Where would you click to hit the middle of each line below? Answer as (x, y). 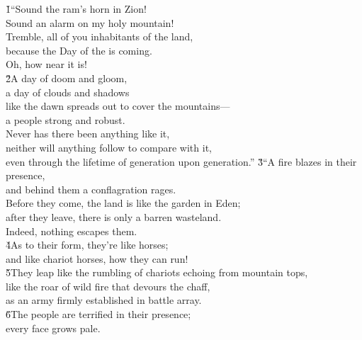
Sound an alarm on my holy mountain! (90, 22)
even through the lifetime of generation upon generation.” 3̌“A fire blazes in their (181, 161)
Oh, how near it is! (46, 64)
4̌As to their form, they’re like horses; (87, 245)
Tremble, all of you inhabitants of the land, (100, 36)
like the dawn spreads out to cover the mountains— (118, 106)
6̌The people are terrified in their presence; (98, 314)
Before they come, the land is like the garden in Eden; (123, 203)
